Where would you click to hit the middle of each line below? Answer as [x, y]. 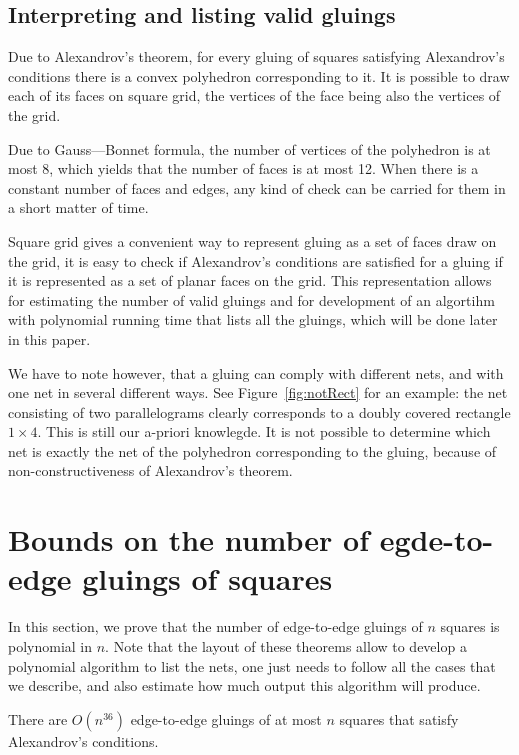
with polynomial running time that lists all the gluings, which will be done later [253, 319]
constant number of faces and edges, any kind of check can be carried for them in [257, 187]
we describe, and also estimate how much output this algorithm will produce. [244, 685]
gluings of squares [207, 578]
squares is [470, 626]
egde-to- [436, 539]
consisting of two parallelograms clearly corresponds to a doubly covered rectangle [259, 411]
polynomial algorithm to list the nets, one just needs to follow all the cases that [252, 665]
